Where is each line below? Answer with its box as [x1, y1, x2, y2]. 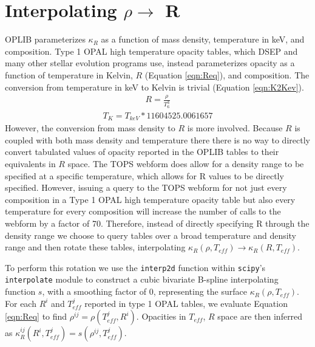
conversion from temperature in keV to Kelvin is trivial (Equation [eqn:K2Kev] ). [5, 80, 304, 93]
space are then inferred [217, 310, 303, 323]
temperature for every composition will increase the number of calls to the [5, 205, 281, 218]
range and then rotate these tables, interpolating [5, 241, 186, 253]
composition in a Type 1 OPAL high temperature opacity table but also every [5, 193, 296, 205]
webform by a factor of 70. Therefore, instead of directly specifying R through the [5, 216, 310, 229]
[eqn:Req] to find [5, 310, 67, 323]
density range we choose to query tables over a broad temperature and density [5, 228, 297, 241]
